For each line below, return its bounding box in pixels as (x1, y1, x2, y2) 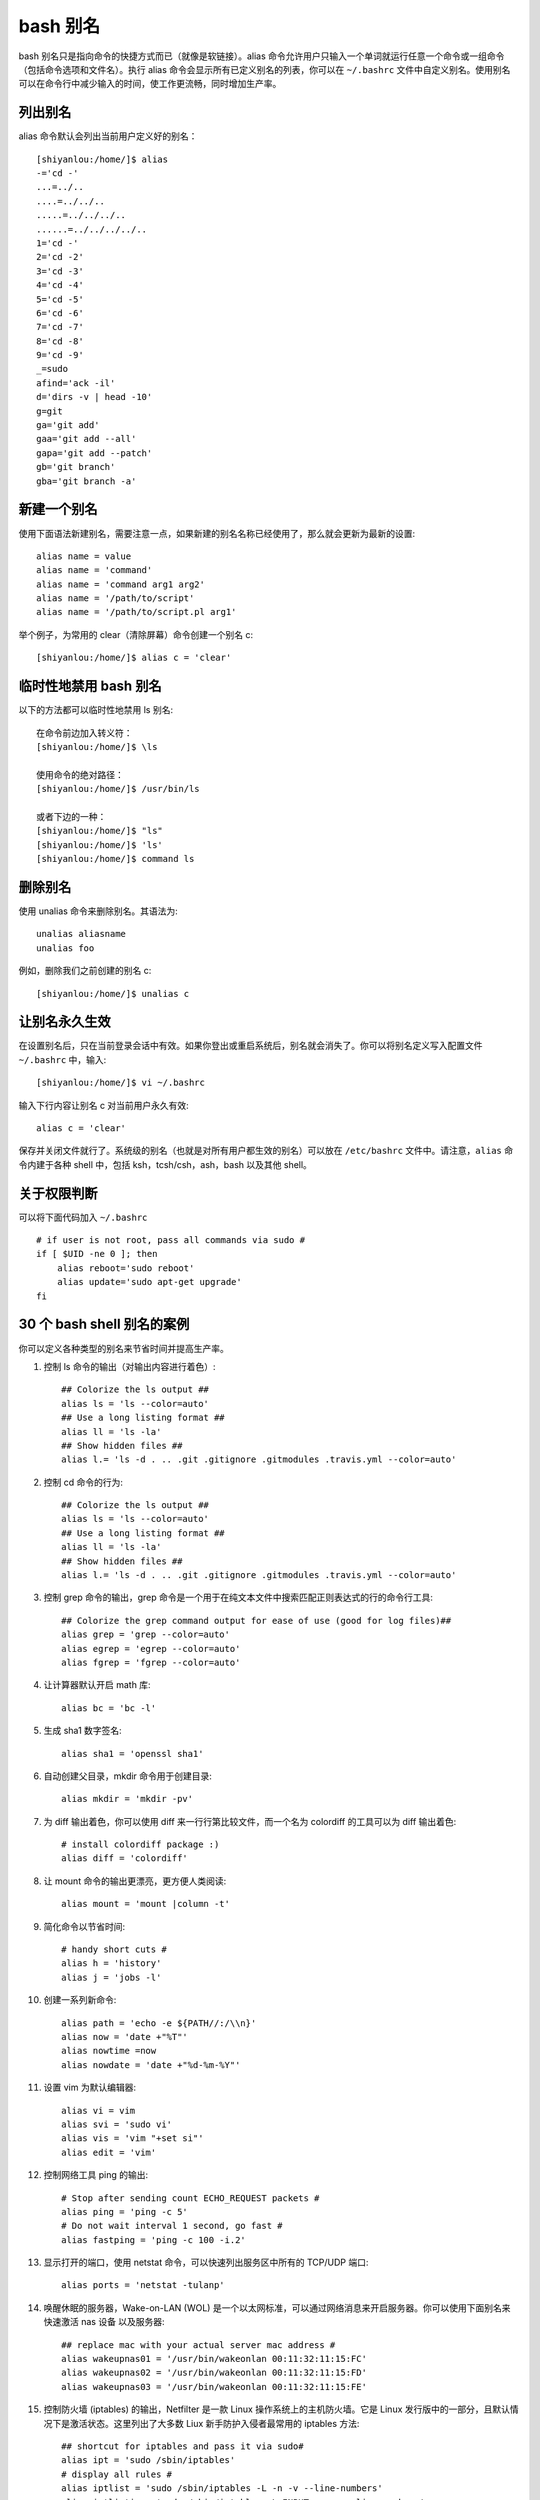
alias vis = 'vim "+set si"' (61, 2133, 204, 2144)
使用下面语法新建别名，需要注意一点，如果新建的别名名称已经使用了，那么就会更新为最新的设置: (18, 527, 416, 539)
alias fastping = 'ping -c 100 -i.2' (61, 2234, 247, 2245)
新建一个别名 (18, 501, 98, 518)
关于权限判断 (18, 1185, 98, 1202)
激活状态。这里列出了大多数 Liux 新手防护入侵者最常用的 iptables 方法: (69, 2417, 360, 2429)
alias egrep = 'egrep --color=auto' (61, 1643, 241, 1654)
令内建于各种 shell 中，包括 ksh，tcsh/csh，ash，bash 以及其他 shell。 (18, 1158, 312, 1170)
